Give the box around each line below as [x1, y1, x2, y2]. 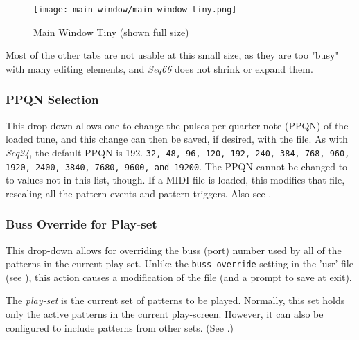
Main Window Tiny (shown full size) [33, 24, 189, 39]
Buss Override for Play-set [6, 215, 157, 233]
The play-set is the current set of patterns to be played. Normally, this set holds [6, 293, 345, 307]
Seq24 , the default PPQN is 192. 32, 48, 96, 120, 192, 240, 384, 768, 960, [6, 145, 350, 159]
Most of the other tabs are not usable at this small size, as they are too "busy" [6, 48, 339, 62]
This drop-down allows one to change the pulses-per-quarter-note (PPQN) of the [6, 118, 349, 132]
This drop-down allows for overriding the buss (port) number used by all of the [6, 242, 342, 257]
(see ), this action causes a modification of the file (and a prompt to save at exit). [6, 269, 352, 284]
